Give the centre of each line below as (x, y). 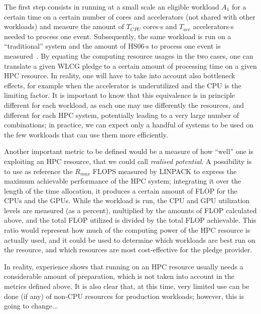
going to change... (31, 306)
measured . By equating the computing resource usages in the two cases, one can (129, 55)
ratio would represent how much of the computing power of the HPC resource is (127, 230)
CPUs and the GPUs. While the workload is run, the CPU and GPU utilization (127, 200)
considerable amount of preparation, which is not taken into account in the (119, 276)
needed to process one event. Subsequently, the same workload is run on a (118, 36)
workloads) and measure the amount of (64, 26)
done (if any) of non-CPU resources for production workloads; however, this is (124, 296)
